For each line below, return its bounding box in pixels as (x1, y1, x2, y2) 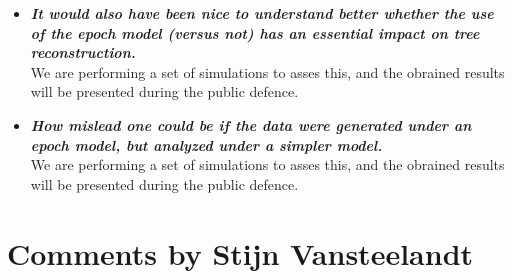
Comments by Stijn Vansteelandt (7, 232, 474, 273)
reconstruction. (30, 42, 136, 63)
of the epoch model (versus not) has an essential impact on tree (30, 22, 480, 43)
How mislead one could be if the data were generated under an (30, 114, 472, 135)
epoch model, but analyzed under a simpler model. (30, 134, 383, 155)
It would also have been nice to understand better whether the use (30, 3, 494, 23)
